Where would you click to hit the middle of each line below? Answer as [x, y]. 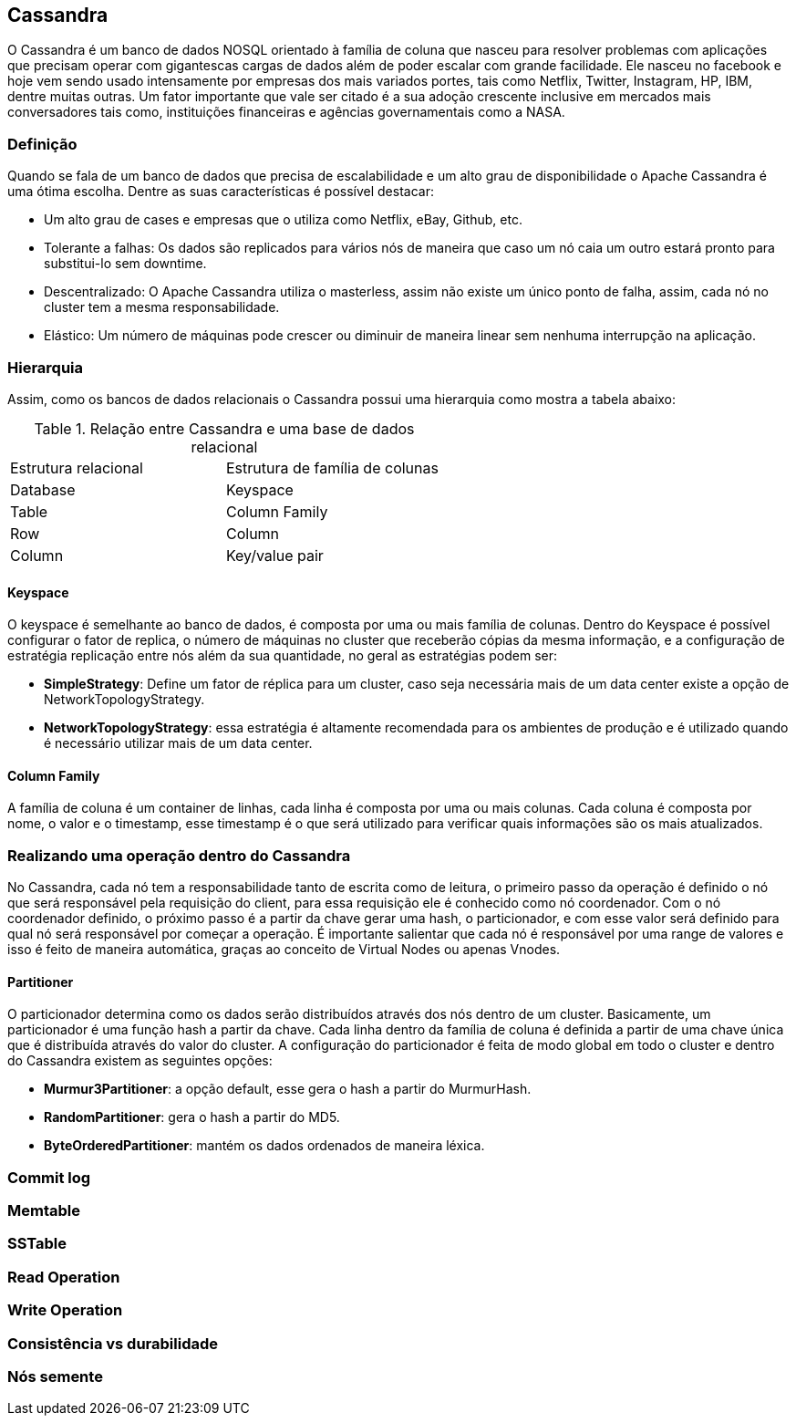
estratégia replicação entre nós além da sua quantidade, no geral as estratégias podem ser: [283, 656]
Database [43, 489]
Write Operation [65, 1310]
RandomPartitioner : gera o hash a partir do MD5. [192, 1117]
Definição [42, 144]
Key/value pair [274, 555]
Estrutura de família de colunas [332, 467]
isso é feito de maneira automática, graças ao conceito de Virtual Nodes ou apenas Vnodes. [284, 950]
